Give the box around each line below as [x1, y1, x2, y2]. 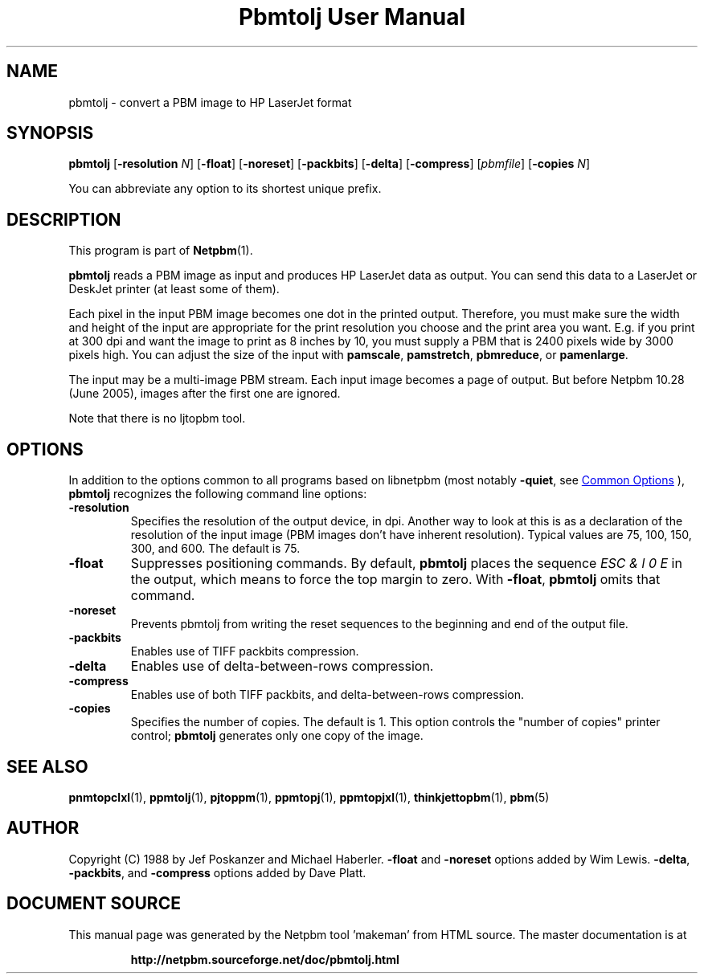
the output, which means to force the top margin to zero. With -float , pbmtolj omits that [130, 571, 661, 588]
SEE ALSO [6, 756, 88, 777]
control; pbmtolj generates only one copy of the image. [130, 729, 424, 743]
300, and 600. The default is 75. [130, 541, 301, 556]
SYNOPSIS [6, 123, 94, 144]
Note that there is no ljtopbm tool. [68, 411, 246, 426]
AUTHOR [6, 818, 80, 839]
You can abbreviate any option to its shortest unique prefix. [68, 182, 382, 196]
